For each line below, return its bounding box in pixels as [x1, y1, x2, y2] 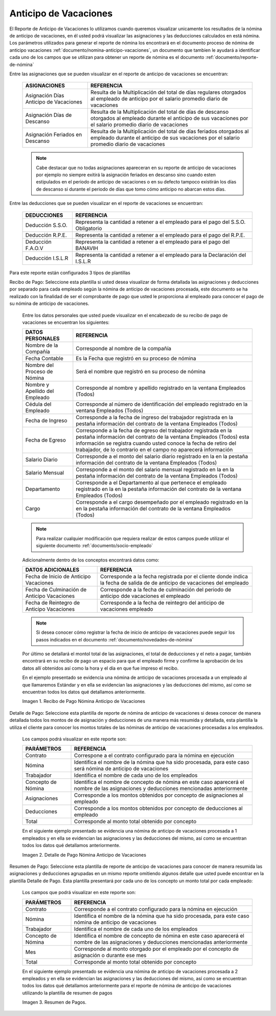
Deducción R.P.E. [25, 231, 67, 238]
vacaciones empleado [100, 605, 153, 612]
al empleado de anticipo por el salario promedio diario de [90, 95, 228, 102]
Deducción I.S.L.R [25, 254, 68, 261]
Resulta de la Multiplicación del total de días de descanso [90, 108, 229, 115]
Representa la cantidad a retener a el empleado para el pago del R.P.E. [75, 231, 245, 238]
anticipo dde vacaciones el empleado [100, 592, 190, 599]
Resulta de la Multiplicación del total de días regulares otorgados [90, 89, 246, 96]
